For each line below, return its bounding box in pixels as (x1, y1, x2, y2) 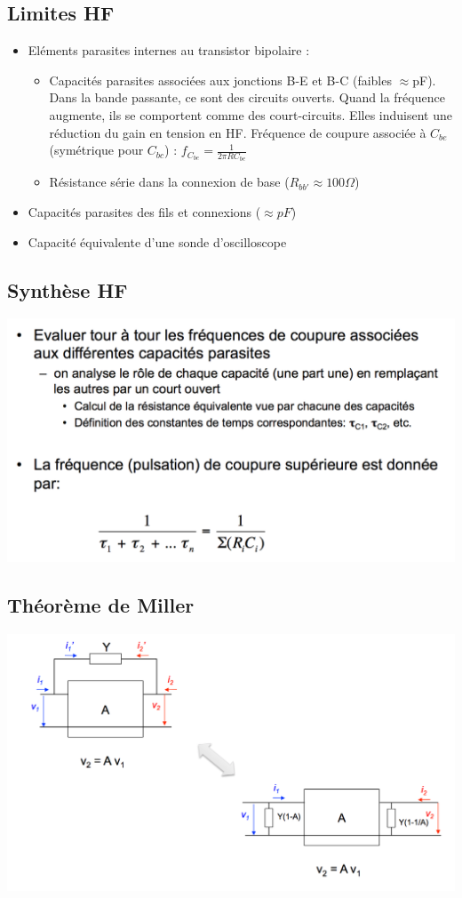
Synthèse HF (7, 276, 128, 303)
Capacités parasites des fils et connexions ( (28, 203, 261, 220)
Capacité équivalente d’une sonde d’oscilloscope (28, 232, 287, 251)
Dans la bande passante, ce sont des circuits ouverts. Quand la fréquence (49, 88, 445, 107)
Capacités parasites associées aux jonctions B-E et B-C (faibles (49, 70, 392, 89)
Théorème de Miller (7, 591, 195, 619)
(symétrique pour (49, 140, 144, 159)
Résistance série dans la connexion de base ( (49, 172, 290, 191)
